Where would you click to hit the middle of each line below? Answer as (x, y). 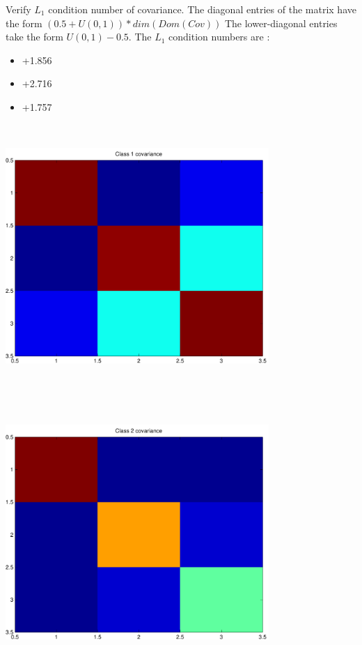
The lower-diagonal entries (281, 23)
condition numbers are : (219, 37)
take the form (34, 37)
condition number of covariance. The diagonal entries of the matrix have (202, 9)
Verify (18, 9)
